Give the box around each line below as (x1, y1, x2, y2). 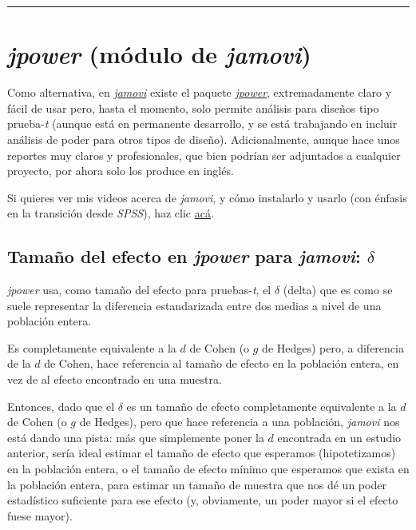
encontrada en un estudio (277, 428, 402, 445)
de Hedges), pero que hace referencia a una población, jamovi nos (79, 413, 400, 430)
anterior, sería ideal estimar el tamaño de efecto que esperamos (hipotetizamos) (7, 444, 396, 461)
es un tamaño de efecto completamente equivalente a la (126, 397, 397, 414)
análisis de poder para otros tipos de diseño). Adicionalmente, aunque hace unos (7, 130, 400, 147)
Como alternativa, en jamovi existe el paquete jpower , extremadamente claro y (7, 84, 392, 101)
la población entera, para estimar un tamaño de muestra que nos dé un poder (7, 476, 386, 492)
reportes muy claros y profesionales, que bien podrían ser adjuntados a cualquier (7, 146, 401, 163)
